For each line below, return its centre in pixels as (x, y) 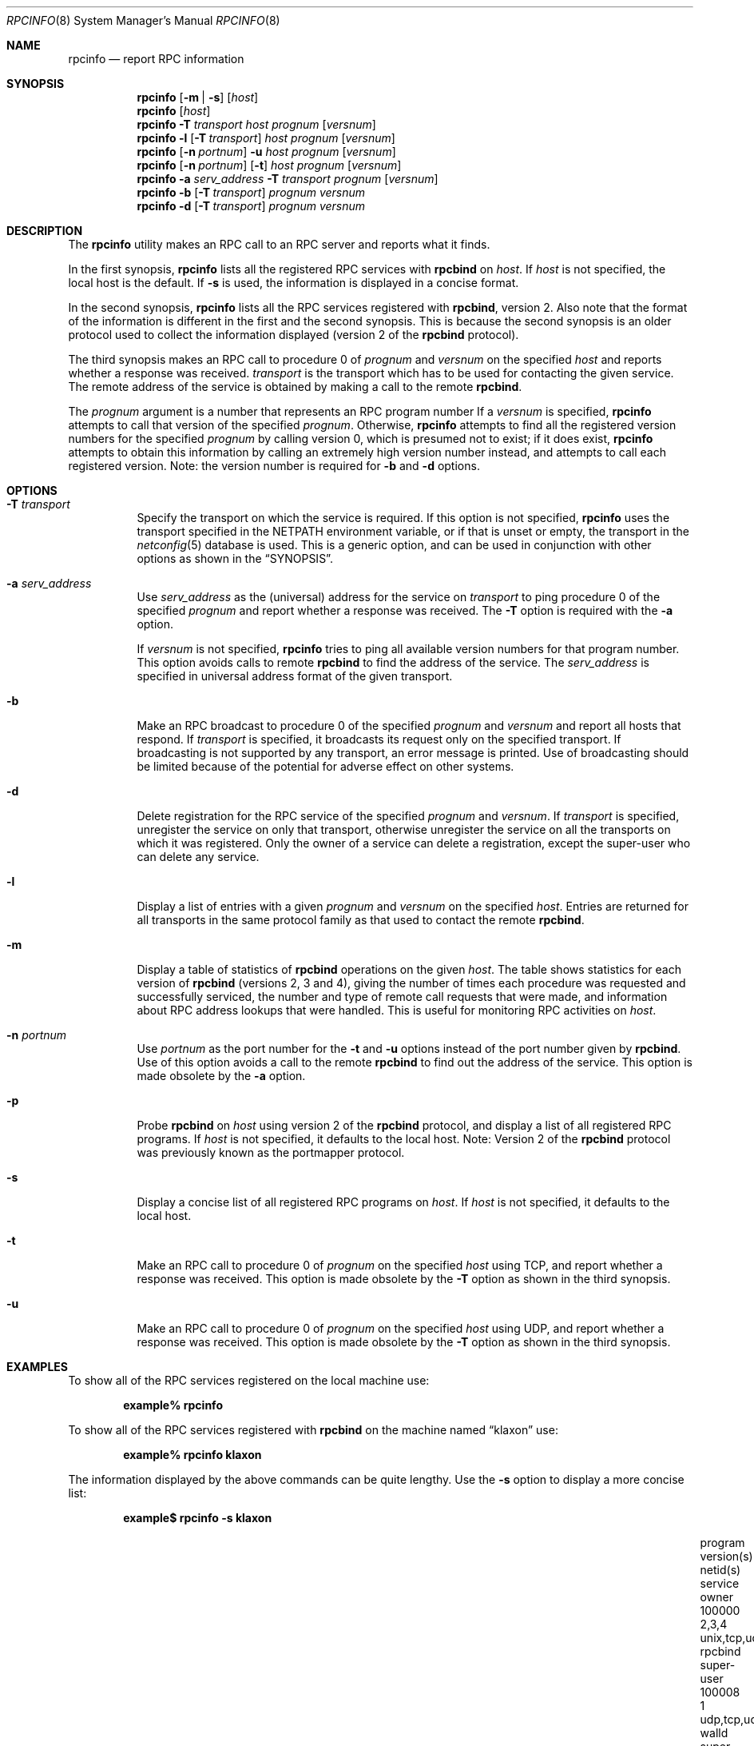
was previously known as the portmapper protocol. (271, 1152)
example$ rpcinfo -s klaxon (198, 1518)
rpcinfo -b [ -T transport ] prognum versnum (251, 192)
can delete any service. (198, 857)
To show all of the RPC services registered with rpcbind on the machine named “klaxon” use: (313, 1430)
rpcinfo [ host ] (174, 111)
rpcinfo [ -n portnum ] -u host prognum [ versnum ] (266, 151)
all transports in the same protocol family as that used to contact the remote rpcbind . (361, 920)
